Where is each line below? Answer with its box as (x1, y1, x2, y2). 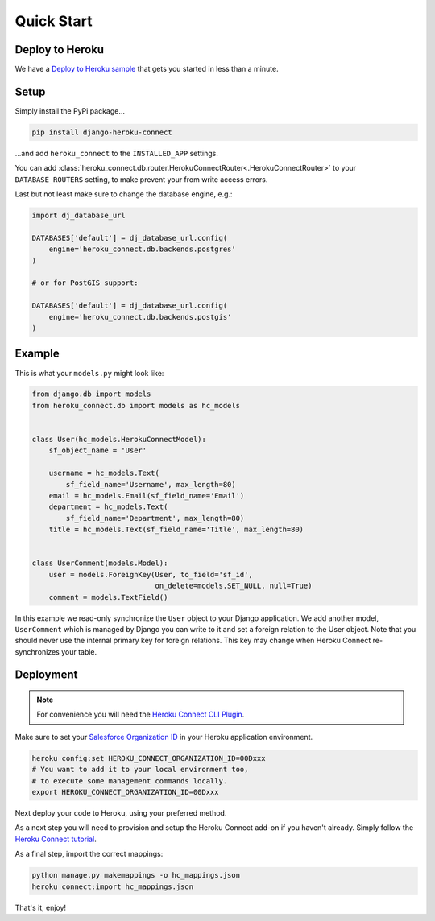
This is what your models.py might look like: (14, 368, 164, 378)
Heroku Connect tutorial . (14, 834, 97, 844)
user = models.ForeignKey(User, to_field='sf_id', (48, 570, 253, 579)
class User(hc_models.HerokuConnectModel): (31, 435, 207, 444)
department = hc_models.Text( (48, 502, 168, 511)
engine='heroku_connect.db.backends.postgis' (48, 312, 232, 321)
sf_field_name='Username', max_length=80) (65, 480, 237, 489)
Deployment (14, 668, 78, 682)
